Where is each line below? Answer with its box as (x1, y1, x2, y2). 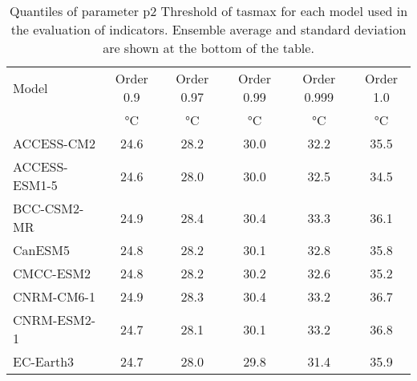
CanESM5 (13, 241, 70, 259)
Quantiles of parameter (9, 2, 140, 20)
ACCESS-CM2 (13, 134, 95, 152)
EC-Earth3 (13, 352, 75, 371)
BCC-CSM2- (13, 199, 84, 217)
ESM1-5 (13, 176, 58, 194)
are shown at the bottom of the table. (103, 39, 314, 57)
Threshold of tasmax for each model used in (160, 2, 408, 20)
